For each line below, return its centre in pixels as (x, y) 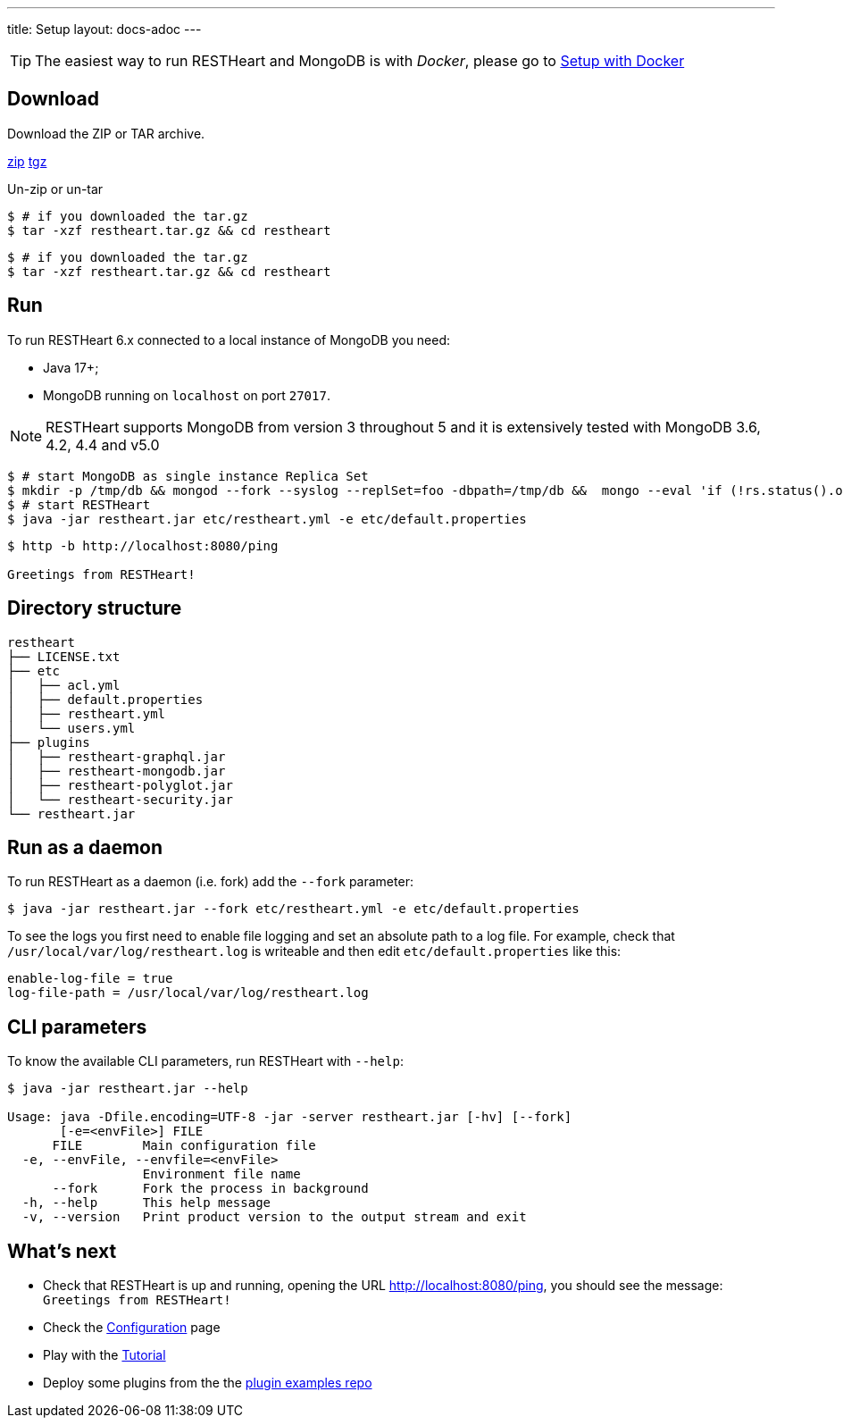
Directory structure (95, 608)
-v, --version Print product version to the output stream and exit (274, 1217)
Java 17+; (71, 367)
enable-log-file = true (90, 979)
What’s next (62, 1251)
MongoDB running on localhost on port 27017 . (187, 395)
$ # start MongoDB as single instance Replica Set (188, 476)
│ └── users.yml (71, 728)
